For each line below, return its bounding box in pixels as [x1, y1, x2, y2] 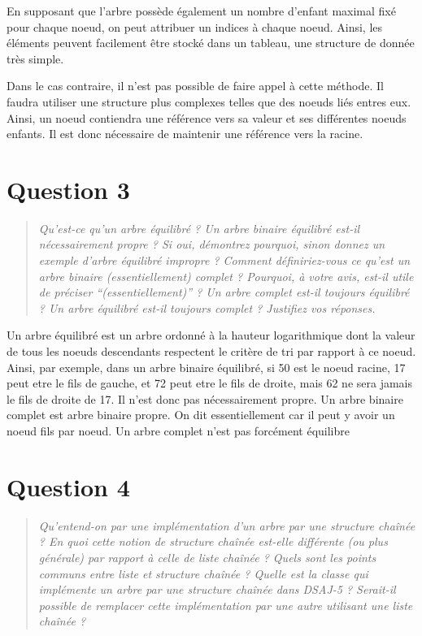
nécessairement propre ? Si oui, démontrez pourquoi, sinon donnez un [38, 236, 385, 253]
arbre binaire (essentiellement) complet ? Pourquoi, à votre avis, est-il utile [38, 267, 414, 284]
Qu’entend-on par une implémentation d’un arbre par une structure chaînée [38, 517, 415, 534]
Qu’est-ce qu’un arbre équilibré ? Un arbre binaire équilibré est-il [38, 219, 360, 236]
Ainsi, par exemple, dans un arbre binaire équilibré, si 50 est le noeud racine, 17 [7, 358, 406, 375]
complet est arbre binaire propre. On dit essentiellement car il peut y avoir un [7, 406, 395, 423]
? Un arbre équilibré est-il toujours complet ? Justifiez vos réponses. [38, 299, 376, 316]
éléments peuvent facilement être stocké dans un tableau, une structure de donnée [7, 34, 415, 51]
